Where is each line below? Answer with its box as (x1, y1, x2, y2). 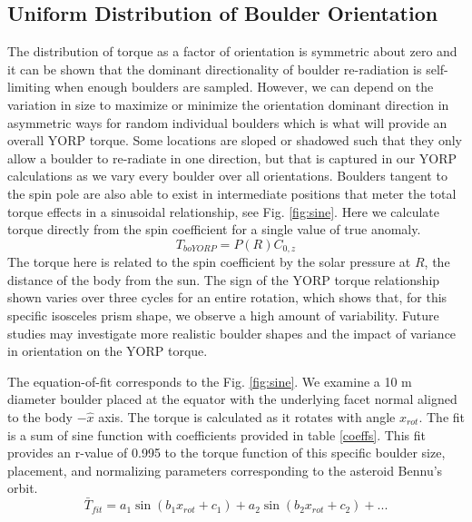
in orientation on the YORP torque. (7, 341, 208, 360)
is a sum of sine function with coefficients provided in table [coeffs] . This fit (7, 425, 426, 444)
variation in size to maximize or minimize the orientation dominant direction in (7, 94, 449, 113)
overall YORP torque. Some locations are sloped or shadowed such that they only (7, 131, 462, 150)
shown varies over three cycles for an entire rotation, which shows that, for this (7, 288, 447, 307)
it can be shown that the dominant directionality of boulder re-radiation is (7, 59, 422, 78)
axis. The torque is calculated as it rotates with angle (98, 407, 396, 426)
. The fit (418, 407, 465, 426)
